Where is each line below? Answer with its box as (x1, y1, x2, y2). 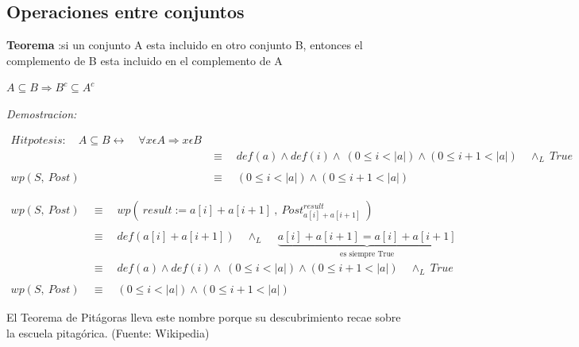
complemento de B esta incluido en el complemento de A (6, 52, 283, 68)
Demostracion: (6, 105, 77, 121)
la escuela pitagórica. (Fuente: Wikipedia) (6, 324, 210, 341)
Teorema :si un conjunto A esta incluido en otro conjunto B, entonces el (6, 37, 363, 53)
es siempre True (340, 249, 395, 258)
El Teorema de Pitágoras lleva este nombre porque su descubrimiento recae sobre (6, 309, 401, 326)
